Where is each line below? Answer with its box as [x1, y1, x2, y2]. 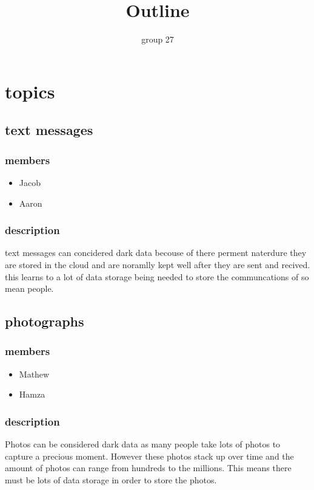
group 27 [141, 33, 174, 46]
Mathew [19, 367, 50, 380]
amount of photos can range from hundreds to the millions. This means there [5, 461, 292, 474]
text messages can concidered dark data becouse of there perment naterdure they [5, 246, 307, 259]
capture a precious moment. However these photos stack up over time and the [5, 449, 294, 462]
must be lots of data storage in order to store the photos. [5, 473, 217, 486]
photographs [5, 312, 84, 331]
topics [5, 78, 55, 103]
